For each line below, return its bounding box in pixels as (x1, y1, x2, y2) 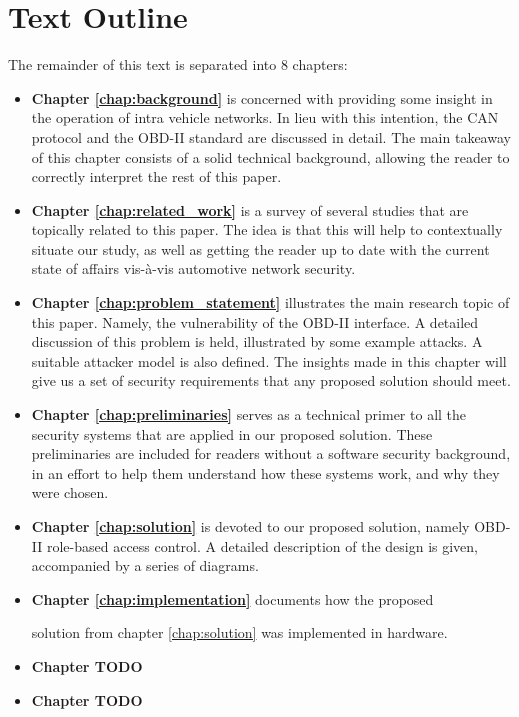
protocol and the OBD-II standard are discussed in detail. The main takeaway (31, 126, 511, 147)
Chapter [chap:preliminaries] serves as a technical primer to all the (31, 404, 467, 425)
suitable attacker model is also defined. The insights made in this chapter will (31, 350, 507, 371)
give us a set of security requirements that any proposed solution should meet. (31, 370, 511, 391)
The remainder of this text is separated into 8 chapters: (8, 54, 348, 75)
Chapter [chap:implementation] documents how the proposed (31, 588, 434, 609)
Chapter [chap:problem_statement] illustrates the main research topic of (31, 292, 510, 313)
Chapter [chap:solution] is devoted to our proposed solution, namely (31, 516, 470, 536)
